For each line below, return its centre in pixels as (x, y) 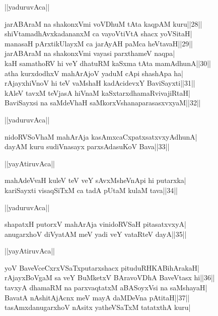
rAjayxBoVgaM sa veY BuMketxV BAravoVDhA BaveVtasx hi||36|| (110, 277)
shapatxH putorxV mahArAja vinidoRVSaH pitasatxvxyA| (96, 224)
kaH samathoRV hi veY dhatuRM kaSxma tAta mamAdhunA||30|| (108, 63)
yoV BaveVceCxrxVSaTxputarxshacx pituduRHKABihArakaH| (102, 267)
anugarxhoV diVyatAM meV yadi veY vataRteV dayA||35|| (96, 234)
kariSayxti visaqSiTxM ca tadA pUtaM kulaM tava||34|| (91, 190)
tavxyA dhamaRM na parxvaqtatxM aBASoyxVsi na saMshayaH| (106, 288)
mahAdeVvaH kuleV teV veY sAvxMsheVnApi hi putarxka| (95, 180)
